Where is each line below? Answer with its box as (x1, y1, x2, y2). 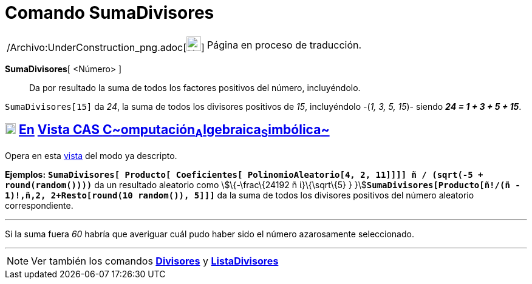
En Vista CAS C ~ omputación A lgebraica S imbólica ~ (18, 122, 330, 140)
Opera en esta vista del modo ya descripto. (5, 150, 177, 161)
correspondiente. (5, 200, 73, 211)
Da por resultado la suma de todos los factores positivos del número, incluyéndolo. (29, 82, 361, 93)
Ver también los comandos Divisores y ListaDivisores (31, 254, 279, 267)
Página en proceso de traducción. (206, 38, 362, 51)
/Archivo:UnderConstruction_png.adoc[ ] (7, 41, 205, 53)
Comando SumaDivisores (5, 2, 214, 23)
